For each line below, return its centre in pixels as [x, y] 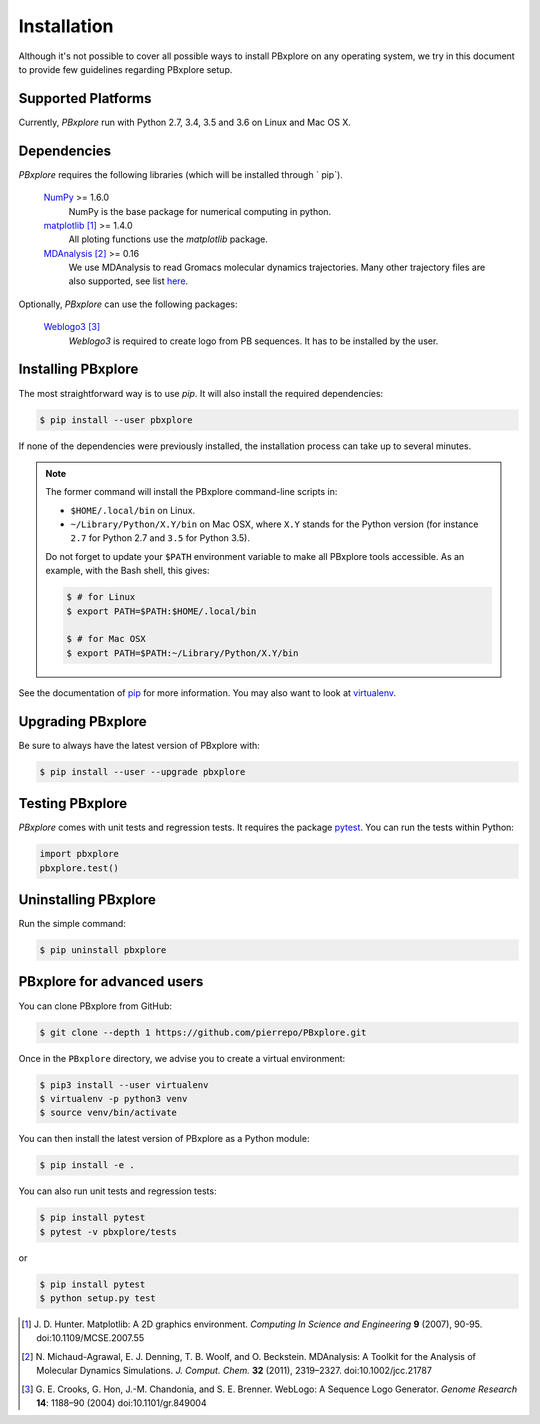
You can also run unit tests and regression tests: [117, 1191]
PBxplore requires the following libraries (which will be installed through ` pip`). [181, 174]
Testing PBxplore [73, 803]
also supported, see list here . [128, 281]
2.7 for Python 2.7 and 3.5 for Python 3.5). [160, 538]
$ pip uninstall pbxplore [103, 950]
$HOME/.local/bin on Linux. [132, 510]
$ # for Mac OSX [106, 639]
